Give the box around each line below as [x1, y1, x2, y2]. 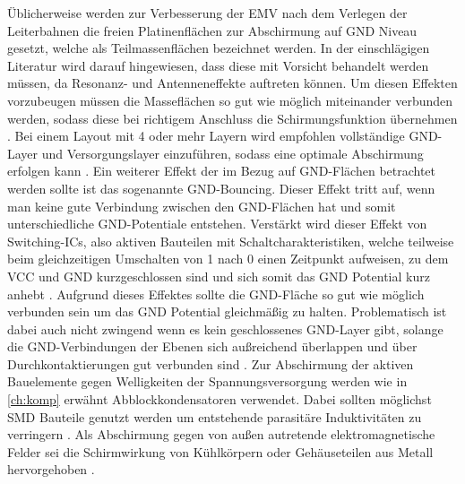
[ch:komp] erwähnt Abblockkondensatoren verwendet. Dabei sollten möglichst [7, 390, 432, 409]
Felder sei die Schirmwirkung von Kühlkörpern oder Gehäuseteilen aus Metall [7, 442, 434, 461]
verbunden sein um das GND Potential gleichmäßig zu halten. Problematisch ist [7, 302, 447, 321]
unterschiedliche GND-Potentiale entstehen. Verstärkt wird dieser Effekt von [7, 214, 427, 233]
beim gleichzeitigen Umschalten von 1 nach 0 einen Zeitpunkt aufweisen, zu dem [7, 249, 449, 268]
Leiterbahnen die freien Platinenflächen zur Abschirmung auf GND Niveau [7, 21, 418, 39]
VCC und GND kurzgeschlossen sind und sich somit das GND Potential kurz [7, 266, 430, 285]
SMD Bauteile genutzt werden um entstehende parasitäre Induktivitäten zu [7, 407, 422, 426]
